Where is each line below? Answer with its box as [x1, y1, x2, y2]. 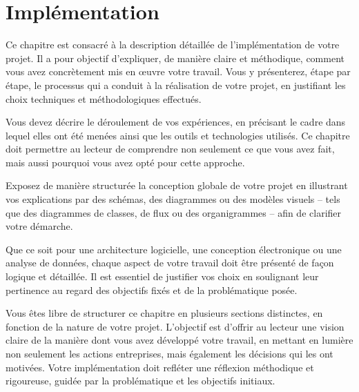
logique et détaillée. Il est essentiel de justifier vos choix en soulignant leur [6, 269, 319, 284]
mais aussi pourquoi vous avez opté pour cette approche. [6, 155, 245, 169]
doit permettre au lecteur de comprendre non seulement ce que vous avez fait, [6, 141, 335, 156]
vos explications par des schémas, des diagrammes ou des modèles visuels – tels [6, 192, 340, 206]
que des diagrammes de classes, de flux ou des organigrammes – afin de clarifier [6, 205, 342, 219]
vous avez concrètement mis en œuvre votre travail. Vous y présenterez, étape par [6, 64, 351, 79]
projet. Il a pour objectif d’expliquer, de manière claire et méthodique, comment [6, 50, 345, 65]
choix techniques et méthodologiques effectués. [6, 91, 202, 106]
